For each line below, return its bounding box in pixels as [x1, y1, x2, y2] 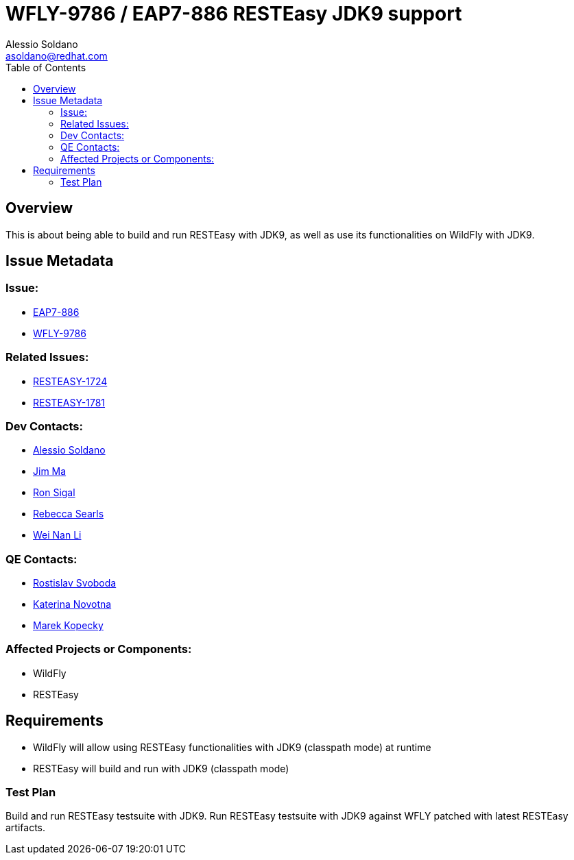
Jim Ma [33, 465, 67, 478]
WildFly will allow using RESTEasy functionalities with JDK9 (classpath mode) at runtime [33, 741, 431, 753]
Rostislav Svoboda [33, 577, 117, 589]
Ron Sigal [33, 487, 75, 499]
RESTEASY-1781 [33, 396, 106, 408]
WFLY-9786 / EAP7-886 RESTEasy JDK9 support [5, 2, 462, 25]
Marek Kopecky [33, 619, 104, 632]
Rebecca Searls [33, 508, 104, 520]
